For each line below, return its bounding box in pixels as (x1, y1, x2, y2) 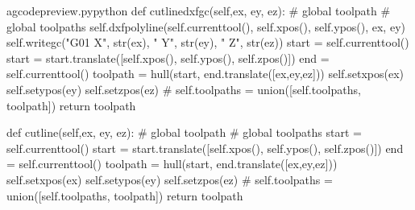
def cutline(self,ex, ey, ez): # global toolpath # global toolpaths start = (6, 124, 362, 141)
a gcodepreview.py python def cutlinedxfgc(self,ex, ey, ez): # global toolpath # (6, 2, 391, 19)
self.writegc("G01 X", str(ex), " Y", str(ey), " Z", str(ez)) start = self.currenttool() (6, 34, 409, 51)
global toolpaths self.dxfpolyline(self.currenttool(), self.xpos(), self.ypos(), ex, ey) (6, 18, 405, 35)
